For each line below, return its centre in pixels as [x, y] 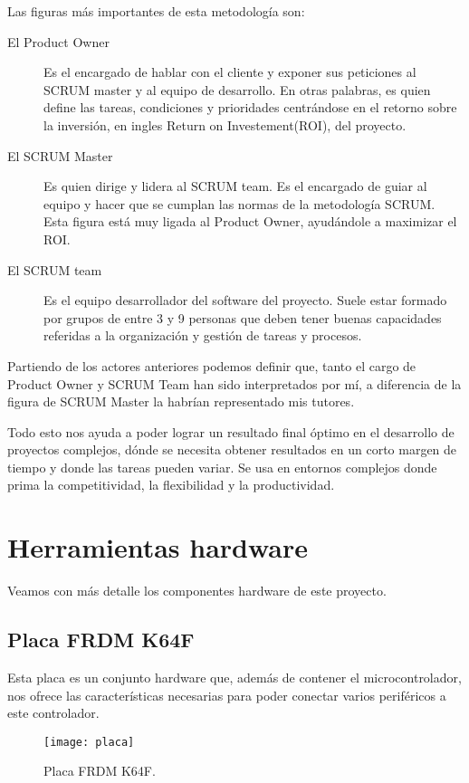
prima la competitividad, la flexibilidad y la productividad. [171, 485]
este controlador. [53, 713]
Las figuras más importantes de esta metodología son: [156, 11]
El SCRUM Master [60, 155]
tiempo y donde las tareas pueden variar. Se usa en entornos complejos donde [222, 467]
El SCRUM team [55, 269]
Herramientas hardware [158, 547]
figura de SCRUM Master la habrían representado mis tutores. [181, 401]
